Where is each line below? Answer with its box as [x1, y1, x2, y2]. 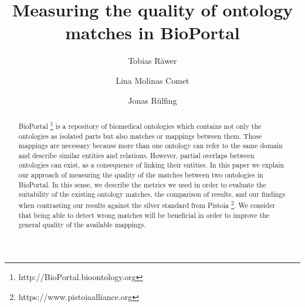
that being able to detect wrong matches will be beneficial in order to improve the [18, 210, 270, 220]
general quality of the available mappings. [18, 220, 146, 230]
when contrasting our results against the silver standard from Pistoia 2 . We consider [18, 199, 276, 210]
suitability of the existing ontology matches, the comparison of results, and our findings [18, 189, 286, 199]
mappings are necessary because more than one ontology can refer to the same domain [18, 141, 283, 151]
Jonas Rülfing [128, 94, 177, 106]
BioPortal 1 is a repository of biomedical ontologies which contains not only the [18, 119, 262, 131]
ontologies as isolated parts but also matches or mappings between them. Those [18, 131, 262, 141]
